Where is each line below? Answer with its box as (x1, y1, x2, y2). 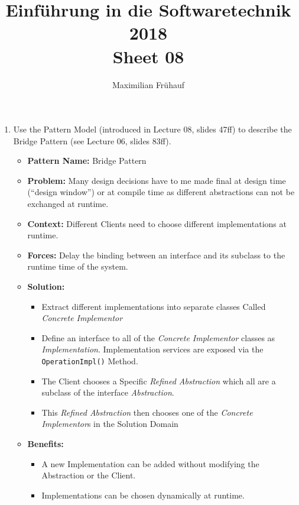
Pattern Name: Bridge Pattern (27, 154, 147, 167)
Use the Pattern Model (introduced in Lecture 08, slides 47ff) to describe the (13, 123, 292, 135)
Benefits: (27, 438, 64, 450)
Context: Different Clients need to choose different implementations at (27, 217, 287, 229)
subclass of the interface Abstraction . (41, 386, 174, 399)
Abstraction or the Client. (41, 469, 136, 481)
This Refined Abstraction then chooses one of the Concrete (41, 406, 253, 418)
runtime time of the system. (27, 260, 128, 273)
